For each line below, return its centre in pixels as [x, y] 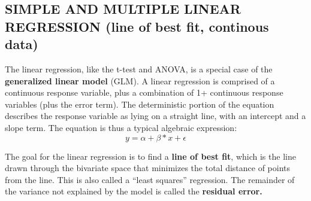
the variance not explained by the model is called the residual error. [134, 191]
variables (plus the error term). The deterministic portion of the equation [140, 104]
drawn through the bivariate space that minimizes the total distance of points [148, 168]
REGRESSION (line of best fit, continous [137, 26]
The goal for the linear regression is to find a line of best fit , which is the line [150, 156]
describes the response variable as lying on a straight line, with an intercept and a [155, 116]
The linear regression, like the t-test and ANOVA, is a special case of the [139, 68]
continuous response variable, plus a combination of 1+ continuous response [144, 92]
